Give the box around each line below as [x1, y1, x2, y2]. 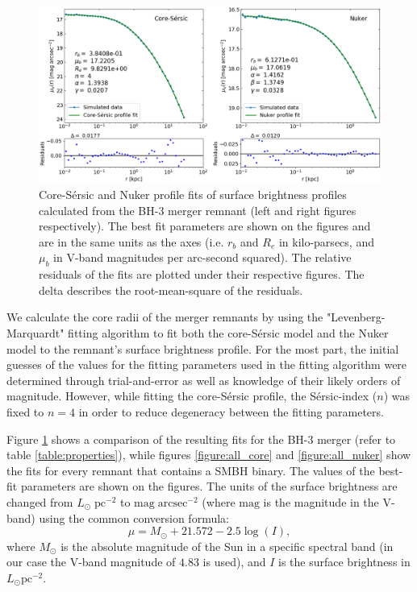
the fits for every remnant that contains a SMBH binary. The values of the [6, 462, 375, 478]
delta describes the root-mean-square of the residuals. [39, 281, 303, 298]
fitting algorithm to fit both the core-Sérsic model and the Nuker [68, 325, 389, 341]
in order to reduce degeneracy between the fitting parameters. [78, 403, 384, 420]
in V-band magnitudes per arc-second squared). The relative [53, 249, 352, 266]
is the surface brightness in [278, 553, 411, 570]
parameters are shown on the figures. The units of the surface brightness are [20, 478, 398, 495]
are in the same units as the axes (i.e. [39, 233, 224, 250]
